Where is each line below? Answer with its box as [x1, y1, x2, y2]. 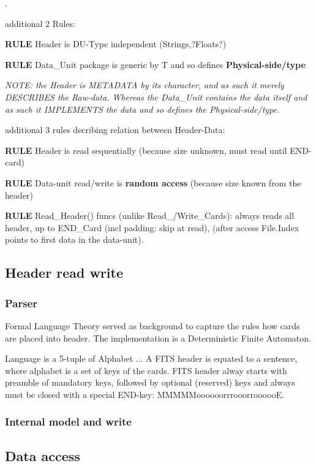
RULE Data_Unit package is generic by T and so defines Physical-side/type [5, 58, 306, 71]
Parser [5, 295, 38, 310]
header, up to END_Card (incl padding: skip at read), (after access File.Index [5, 221, 299, 234]
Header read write [5, 263, 123, 282]
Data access [5, 446, 80, 465]
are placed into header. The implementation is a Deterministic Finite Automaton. [5, 331, 311, 344]
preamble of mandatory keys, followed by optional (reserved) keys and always [5, 376, 295, 389]
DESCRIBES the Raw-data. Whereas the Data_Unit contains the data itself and [5, 90, 307, 103]
